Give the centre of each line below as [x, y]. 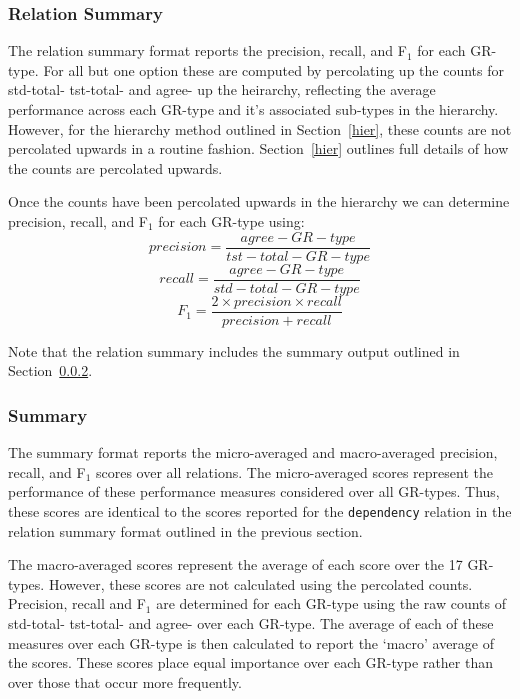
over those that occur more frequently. [125, 681]
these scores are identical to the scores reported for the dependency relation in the [260, 510]
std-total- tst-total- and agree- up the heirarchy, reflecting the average [222, 89]
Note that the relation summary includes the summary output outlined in [234, 350]
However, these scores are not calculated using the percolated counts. [260, 583]
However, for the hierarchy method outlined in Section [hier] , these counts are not [260, 128]
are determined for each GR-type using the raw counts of [331, 603]
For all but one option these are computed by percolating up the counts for [273, 69]
